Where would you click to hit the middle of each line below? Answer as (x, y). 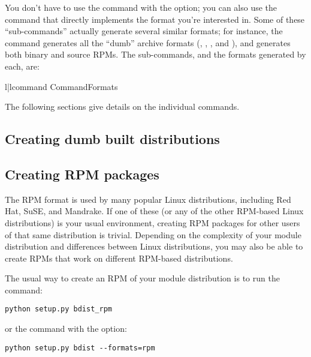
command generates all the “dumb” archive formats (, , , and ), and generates (148, 42)
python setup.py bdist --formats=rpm (80, 348)
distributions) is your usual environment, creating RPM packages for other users (153, 222)
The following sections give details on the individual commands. (122, 106)
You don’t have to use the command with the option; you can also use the (141, 7)
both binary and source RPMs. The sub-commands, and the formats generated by (155, 54)
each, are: (22, 66)
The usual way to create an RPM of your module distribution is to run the (142, 278)
